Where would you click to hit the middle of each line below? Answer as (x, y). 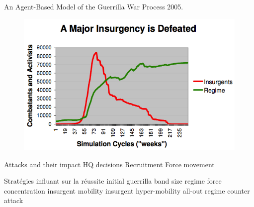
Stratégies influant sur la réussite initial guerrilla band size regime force (113, 181)
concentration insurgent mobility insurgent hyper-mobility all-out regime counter (127, 190)
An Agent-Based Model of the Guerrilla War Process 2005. (94, 6)
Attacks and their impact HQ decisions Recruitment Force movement (109, 164)
